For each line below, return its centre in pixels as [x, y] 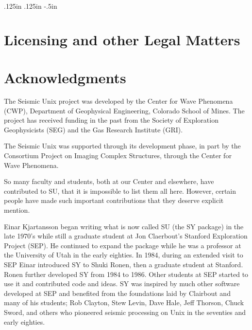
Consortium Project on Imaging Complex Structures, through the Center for [118, 156]
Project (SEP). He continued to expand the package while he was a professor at [123, 245]
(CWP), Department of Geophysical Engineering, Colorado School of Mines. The [124, 110]
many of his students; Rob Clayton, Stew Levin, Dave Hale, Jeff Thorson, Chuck [124, 302]
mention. [17, 210]
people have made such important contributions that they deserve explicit [114, 200]
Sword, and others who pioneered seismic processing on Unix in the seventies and [125, 312]
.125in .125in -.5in [31, 6]
